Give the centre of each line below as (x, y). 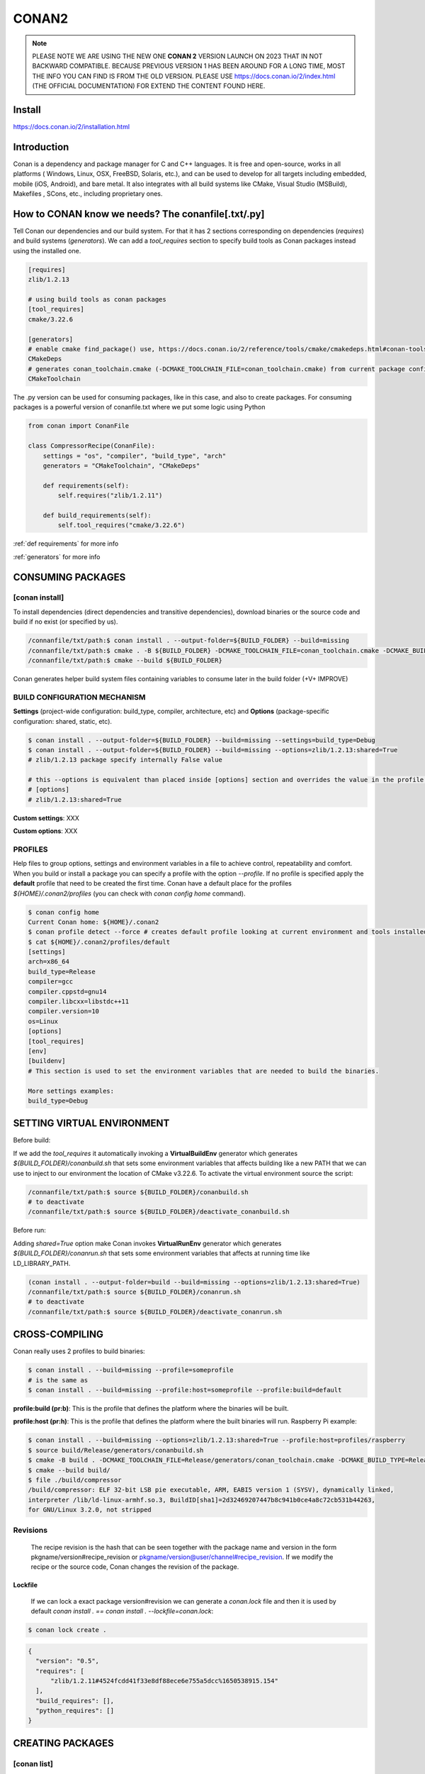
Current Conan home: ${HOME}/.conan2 (93, 922)
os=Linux (43, 1021)
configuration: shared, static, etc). (63, 721)
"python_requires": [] (75, 1711)
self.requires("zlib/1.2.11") (110, 496)
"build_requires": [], (75, 1701)
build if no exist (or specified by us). (66, 622)
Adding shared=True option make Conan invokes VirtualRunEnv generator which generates (147, 1243)
